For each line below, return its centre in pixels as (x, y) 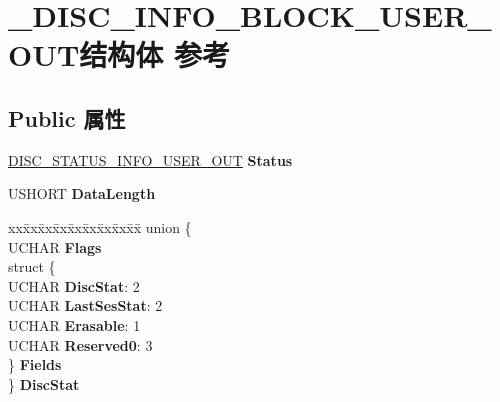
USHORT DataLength (82, 193)
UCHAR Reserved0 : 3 (80, 344)
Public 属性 (67, 117)
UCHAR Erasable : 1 (74, 324)
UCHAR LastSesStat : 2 (85, 305)
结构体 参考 (155, 54)
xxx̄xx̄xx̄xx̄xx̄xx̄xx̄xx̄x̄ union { (100, 226)
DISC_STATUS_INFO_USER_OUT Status (150, 159)
